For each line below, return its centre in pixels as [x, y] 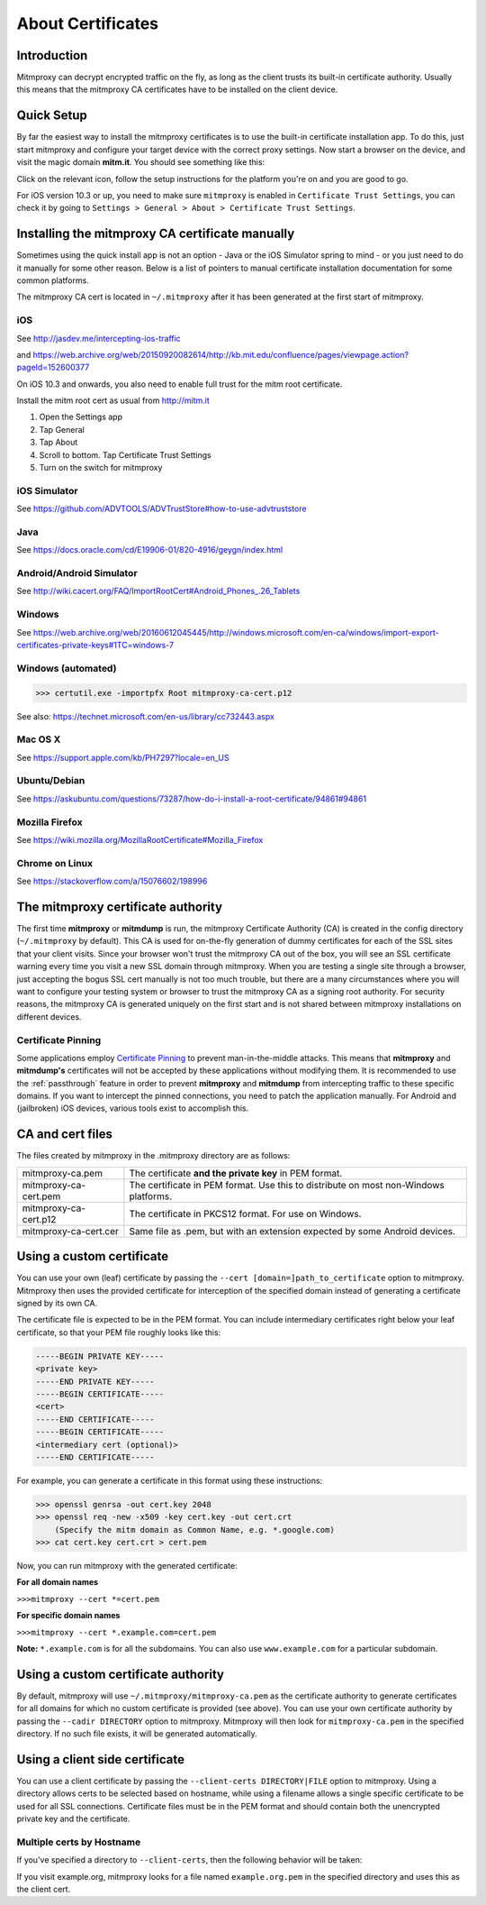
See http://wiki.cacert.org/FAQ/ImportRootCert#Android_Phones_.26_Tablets [158, 591]
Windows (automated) [67, 668]
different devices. [49, 1017]
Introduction [52, 55]
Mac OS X [39, 739]
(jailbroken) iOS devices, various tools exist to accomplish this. [133, 1108]
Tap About [58, 443]
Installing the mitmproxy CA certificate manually [156, 234]
